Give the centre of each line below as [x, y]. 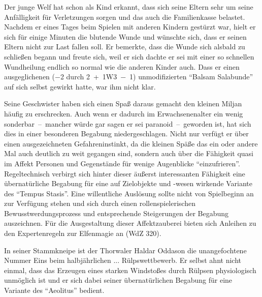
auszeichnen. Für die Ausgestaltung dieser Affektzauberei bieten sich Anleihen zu [130, 223]
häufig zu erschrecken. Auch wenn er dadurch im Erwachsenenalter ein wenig [124, 113]
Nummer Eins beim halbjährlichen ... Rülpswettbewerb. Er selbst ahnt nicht [123, 260]
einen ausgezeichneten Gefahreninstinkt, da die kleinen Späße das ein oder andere [131, 143]
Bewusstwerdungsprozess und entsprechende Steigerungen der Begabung [117, 213]
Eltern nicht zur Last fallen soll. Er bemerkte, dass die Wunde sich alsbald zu [125, 47]
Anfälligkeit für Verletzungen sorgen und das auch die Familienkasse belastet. [125, 17]
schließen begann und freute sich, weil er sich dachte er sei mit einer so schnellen [129, 56]
